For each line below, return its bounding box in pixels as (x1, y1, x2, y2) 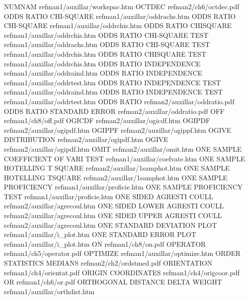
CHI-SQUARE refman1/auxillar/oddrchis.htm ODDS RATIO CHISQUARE (4, 20, 232, 31)
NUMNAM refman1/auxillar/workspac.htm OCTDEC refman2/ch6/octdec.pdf (4, 1, 239, 11)
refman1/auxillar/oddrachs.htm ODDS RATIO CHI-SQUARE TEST (4, 39, 210, 49)
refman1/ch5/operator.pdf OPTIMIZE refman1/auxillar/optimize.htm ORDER (4, 248, 241, 258)
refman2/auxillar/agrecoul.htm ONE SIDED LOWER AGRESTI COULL (4, 201, 224, 211)
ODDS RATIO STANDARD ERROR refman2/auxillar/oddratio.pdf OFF (4, 106, 225, 116)
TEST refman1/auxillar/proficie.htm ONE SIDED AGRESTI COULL (4, 191, 213, 201)
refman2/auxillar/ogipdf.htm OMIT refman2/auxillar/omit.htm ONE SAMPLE (4, 143, 242, 154)
